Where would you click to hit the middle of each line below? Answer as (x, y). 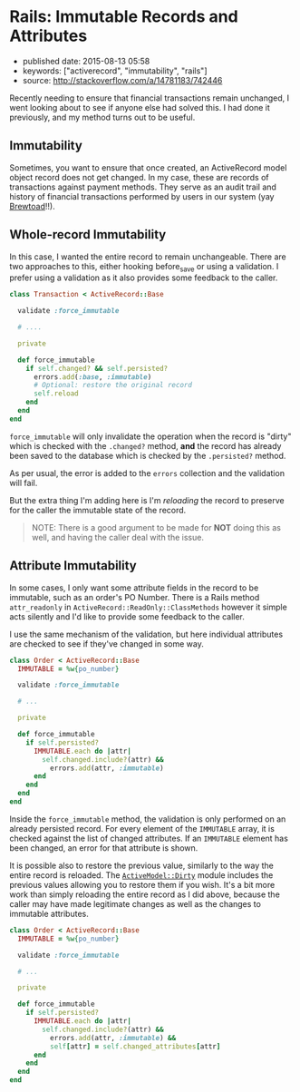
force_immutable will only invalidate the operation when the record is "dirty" (150, 436)
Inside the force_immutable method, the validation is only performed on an (148, 819)
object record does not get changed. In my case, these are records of (139, 177)
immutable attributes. (49, 913)
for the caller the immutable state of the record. (98, 510)
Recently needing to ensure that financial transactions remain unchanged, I (150, 98)
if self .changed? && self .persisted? (97, 368)
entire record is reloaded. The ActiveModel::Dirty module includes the (141, 875)
